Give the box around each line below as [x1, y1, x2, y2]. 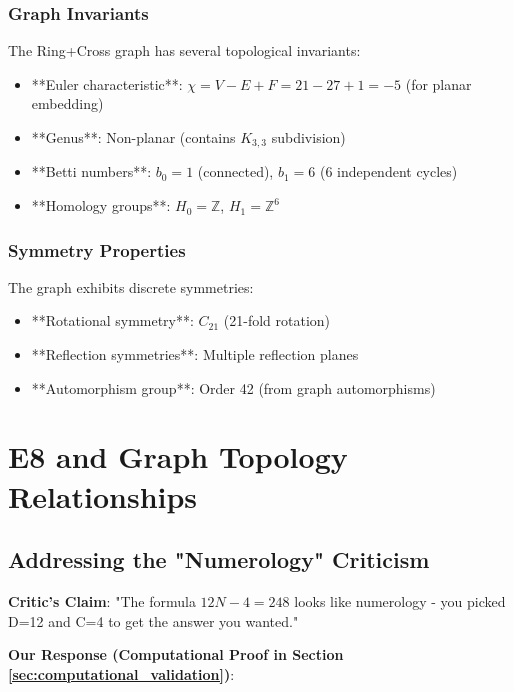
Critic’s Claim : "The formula [8, 591, 196, 611]
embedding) [31, 93, 104, 114]
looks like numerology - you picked [294, 591, 506, 611]
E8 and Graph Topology [8, 436, 348, 477]
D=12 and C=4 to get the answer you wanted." [8, 610, 299, 631]
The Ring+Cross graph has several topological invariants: [8, 40, 361, 61]
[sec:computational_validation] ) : [8, 663, 235, 684]
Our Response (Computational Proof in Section [8, 644, 344, 665]
